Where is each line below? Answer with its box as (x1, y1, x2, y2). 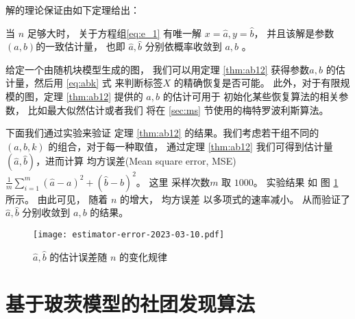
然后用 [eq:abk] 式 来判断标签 (34, 75, 163, 90)
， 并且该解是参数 (254, 25, 334, 40)
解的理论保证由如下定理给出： (5, 3, 140, 16)
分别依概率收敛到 (145, 39, 222, 54)
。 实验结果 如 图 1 (253, 174, 339, 189)
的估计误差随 (49, 249, 108, 263)
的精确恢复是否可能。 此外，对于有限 (173, 75, 341, 90)
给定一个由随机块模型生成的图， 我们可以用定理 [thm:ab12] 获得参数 (5, 62, 310, 76)
